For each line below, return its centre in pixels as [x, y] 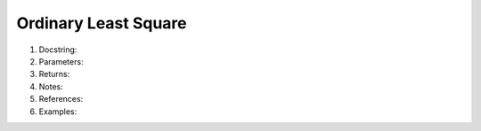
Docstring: [58, 50]
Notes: [51, 86]
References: [61, 99]
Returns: [54, 74]
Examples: [58, 112]
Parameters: [61, 61]
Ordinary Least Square [102, 23]
